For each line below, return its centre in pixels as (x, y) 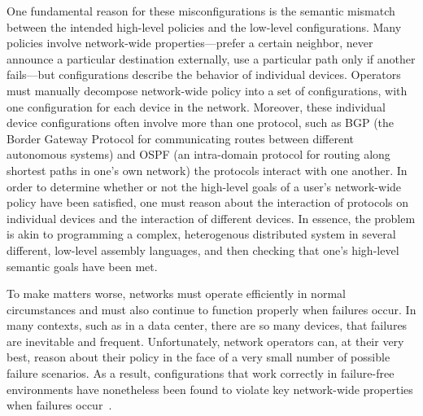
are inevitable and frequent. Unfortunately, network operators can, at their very (205, 341)
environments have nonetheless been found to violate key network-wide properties (210, 389)
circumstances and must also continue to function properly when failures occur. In (211, 309)
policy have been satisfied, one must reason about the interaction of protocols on (208, 202)
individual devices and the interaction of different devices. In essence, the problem (211, 218)
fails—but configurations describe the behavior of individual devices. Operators (204, 74)
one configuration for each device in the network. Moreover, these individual (196, 106)
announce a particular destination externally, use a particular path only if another (211, 58)
